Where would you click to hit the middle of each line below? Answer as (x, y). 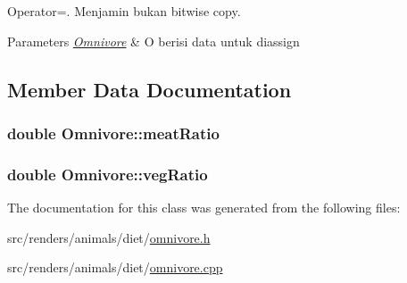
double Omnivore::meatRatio (113, 133)
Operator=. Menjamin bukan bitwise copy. (124, 11)
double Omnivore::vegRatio (108, 174)
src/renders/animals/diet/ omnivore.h (109, 237)
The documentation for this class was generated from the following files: (204, 208)
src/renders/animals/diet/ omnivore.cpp (115, 267)
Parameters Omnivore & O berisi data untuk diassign (154, 41)
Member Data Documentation (150, 89)
